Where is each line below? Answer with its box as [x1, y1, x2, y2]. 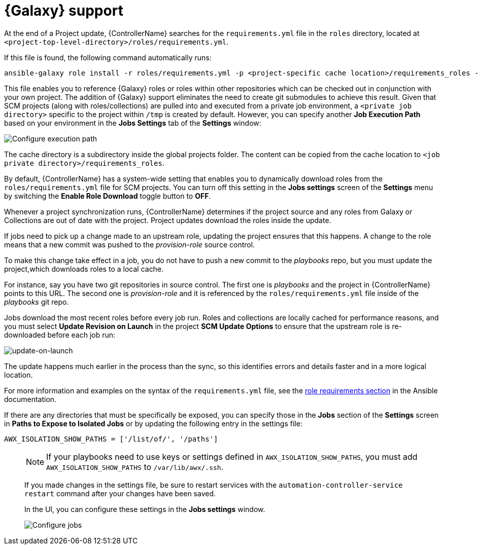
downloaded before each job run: [4, 330, 116, 339]
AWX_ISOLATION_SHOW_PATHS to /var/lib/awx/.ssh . [46, 461, 224, 472]
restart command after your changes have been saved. [24, 489, 216, 498]
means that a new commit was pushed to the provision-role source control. [4, 240, 255, 249]
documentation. [4, 394, 57, 404]
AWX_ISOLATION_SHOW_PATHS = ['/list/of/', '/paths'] [4, 434, 218, 443]
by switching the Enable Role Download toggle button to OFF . [4, 191, 211, 200]
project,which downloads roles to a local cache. [4, 264, 164, 273]
